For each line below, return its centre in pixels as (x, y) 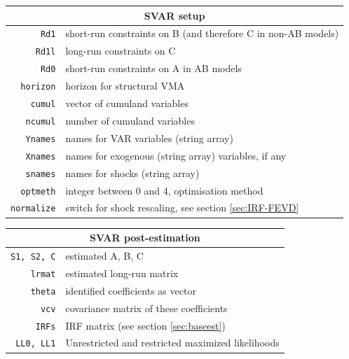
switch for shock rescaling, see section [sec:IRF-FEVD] (182, 207)
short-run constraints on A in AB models (153, 68)
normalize (33, 209)
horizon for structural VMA (125, 86)
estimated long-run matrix (122, 273)
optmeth (38, 191)
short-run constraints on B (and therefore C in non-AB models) (202, 33)
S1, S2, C (33, 256)
